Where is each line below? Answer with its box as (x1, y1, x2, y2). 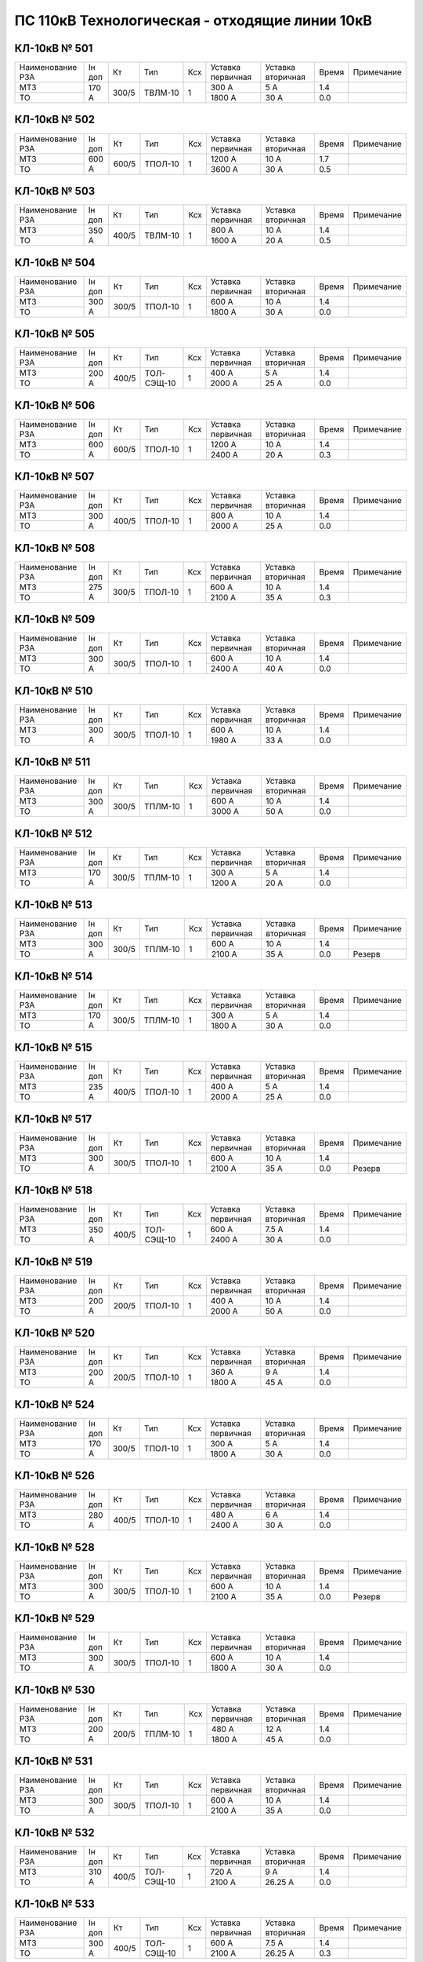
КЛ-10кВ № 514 (14, 969, 93, 983)
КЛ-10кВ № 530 (14, 1683, 96, 1697)
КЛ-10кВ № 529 (14, 1612, 96, 1625)
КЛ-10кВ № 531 (14, 1755, 93, 1768)
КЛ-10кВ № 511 (14, 756, 91, 769)
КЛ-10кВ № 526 (14, 1469, 96, 1482)
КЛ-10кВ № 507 (14, 470, 95, 483)
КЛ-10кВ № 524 (14, 1398, 96, 1411)
